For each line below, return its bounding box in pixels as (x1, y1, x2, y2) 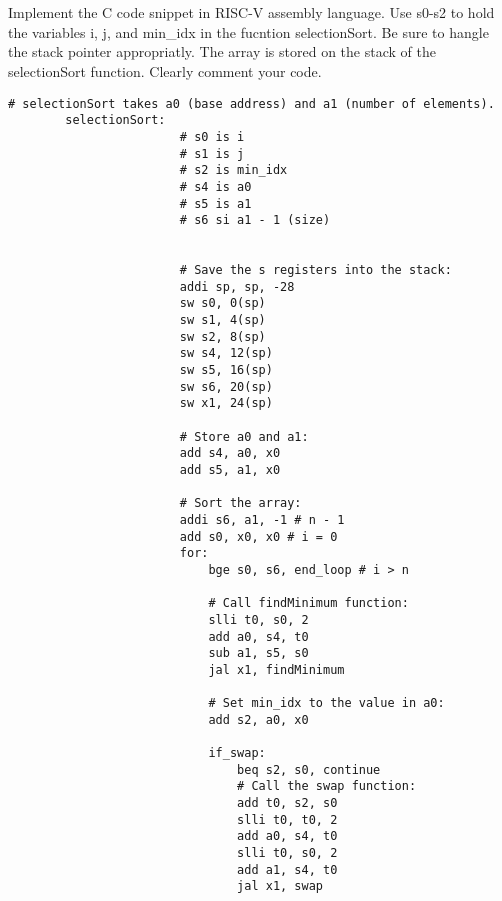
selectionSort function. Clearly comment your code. (8, 60, 322, 81)
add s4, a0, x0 (179, 446, 281, 461)
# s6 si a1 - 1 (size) (179, 213, 331, 228)
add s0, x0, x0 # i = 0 (179, 529, 338, 544)
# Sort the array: (179, 496, 302, 511)
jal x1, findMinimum (208, 662, 345, 677)
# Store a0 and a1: (179, 429, 309, 444)
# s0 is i (179, 129, 245, 144)
